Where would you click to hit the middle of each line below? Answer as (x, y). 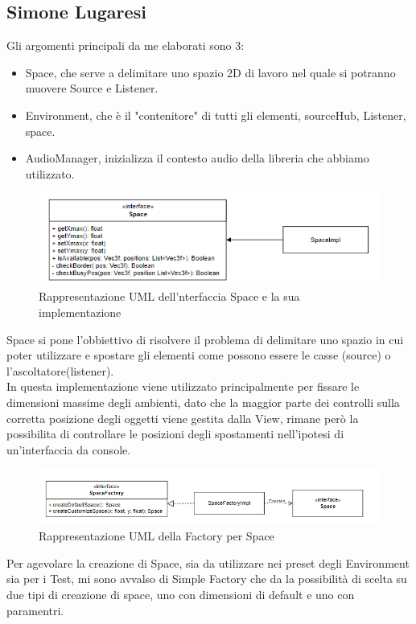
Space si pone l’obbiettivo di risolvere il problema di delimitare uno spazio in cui (205, 339)
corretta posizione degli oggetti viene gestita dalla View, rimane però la (183, 418)
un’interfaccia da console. (69, 449)
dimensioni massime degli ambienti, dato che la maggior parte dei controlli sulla (203, 402)
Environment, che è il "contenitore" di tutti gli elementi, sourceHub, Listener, (216, 115)
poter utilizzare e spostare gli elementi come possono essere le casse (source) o (199, 355)
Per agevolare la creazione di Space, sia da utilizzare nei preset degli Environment (208, 562)
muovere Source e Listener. (92, 88)
